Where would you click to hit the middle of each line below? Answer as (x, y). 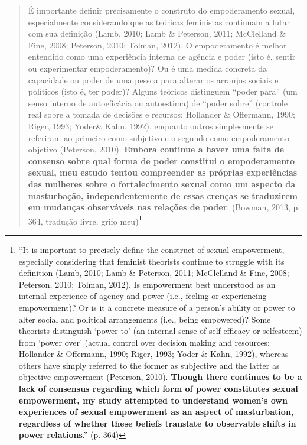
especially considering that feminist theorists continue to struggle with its (151, 261)
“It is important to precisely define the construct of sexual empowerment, (151, 249)
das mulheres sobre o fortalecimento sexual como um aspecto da (162, 183)
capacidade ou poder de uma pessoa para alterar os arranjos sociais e (153, 79)
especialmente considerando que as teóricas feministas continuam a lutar (159, 22)
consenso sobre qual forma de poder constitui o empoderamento (161, 160)
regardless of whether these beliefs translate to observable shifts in (157, 423)
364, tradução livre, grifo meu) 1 (85, 220)
